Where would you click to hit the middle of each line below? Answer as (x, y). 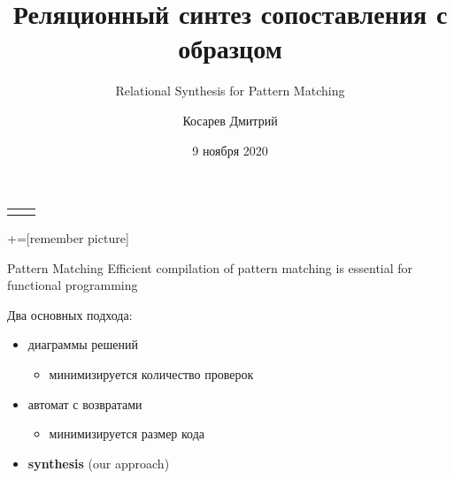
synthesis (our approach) (99, 463)
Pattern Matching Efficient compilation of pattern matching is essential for (210, 267)
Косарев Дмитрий (230, 120)
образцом (230, 48)
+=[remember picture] (68, 238)
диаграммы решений (83, 344)
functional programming (73, 285)
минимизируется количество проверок (151, 374)
